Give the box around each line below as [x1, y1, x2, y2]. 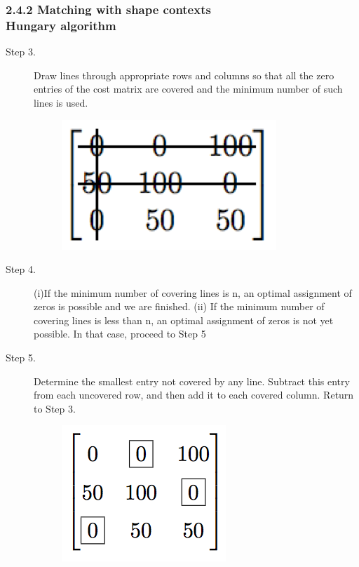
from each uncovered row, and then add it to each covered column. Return [34, 387, 354, 402]
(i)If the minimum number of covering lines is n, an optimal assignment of [34, 285, 352, 300]
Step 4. [6, 262, 36, 276]
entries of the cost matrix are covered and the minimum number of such [34, 81, 343, 96]
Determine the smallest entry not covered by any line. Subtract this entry [34, 373, 350, 388]
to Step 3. [34, 401, 76, 415]
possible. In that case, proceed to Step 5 [34, 326, 206, 341]
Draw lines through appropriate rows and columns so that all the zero [34, 67, 334, 82]
